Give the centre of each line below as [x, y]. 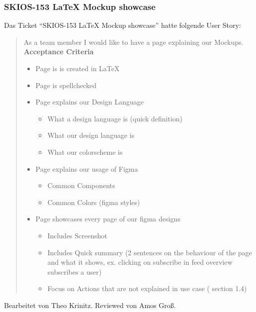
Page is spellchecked [66, 85]
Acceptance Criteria [59, 52]
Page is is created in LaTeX [78, 68]
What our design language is [91, 135]
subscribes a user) [75, 271]
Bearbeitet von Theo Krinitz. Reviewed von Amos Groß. [90, 305]
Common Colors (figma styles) [94, 202]
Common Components [81, 185]
